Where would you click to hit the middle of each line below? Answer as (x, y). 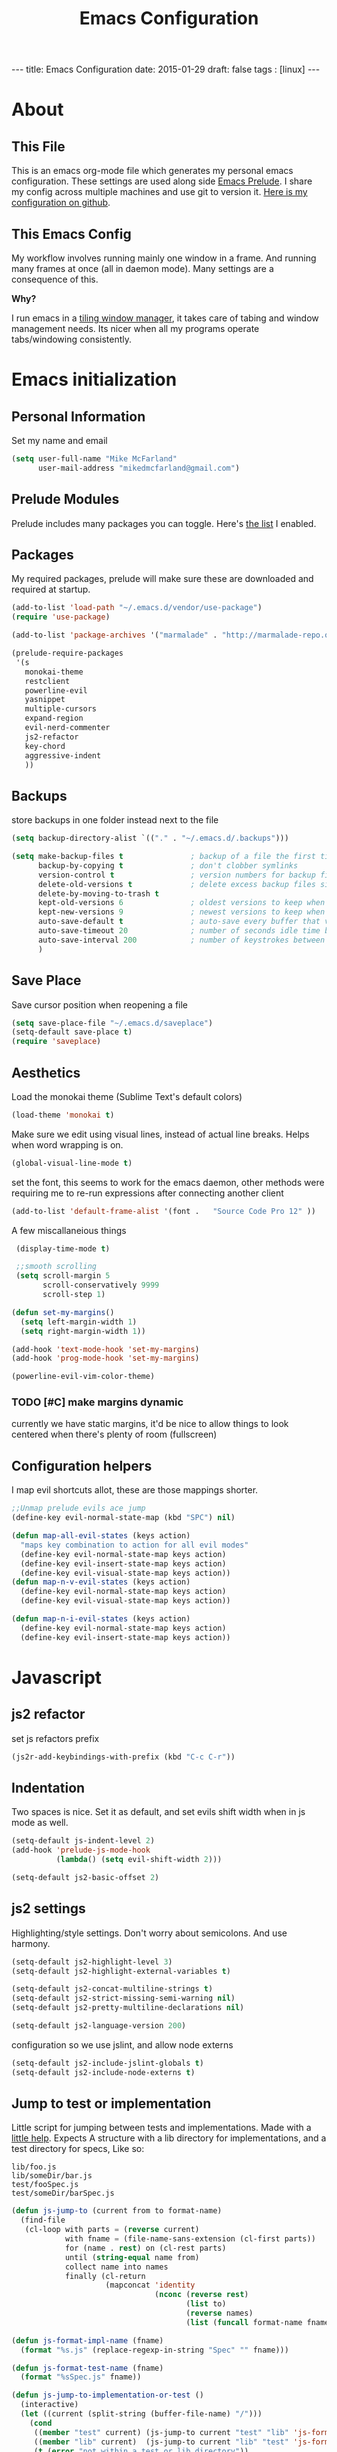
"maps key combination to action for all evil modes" (134, 1545)
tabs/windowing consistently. (72, 339)
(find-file (43, 2220)
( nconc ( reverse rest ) (201, 2295)
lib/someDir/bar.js (52, 2176)
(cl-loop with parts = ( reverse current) (112, 2230)
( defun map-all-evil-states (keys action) (101, 1536)
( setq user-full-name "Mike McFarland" (94, 459)
